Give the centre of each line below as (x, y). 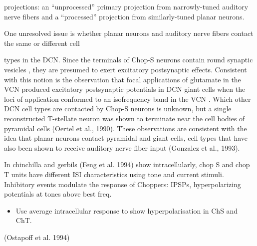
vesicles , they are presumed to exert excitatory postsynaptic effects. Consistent (126, 69)
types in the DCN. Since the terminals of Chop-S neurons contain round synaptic (128, 60)
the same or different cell (42, 43)
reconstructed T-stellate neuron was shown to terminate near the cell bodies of (125, 118)
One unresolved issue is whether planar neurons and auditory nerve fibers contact (129, 33)
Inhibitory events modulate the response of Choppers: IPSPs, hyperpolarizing (123, 184)
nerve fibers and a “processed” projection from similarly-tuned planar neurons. (124, 16)
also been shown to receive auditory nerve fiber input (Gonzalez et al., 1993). (122, 147)
